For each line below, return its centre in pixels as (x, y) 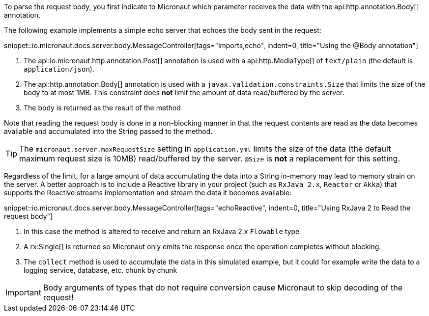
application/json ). (59, 69)
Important (23, 292)
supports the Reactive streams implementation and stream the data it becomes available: (148, 193)
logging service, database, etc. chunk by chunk (100, 270)
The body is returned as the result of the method (102, 108)
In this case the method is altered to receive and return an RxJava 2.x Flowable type (162, 231)
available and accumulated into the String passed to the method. (108, 131)
